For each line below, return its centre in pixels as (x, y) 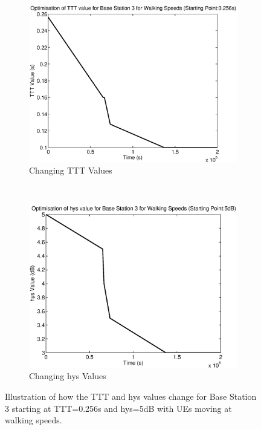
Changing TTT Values (71, 170)
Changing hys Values (68, 376)
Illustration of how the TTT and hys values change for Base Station (131, 396)
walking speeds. (34, 420)
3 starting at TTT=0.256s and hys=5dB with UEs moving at (118, 408)
